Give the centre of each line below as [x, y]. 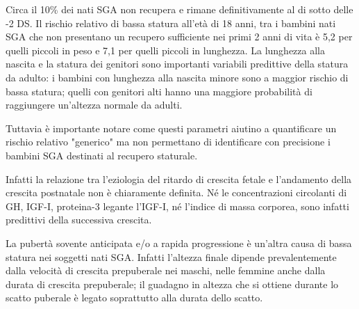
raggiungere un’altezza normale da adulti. [94, 105]
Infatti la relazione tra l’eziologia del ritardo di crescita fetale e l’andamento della [179, 179]
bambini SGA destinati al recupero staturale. [102, 155]
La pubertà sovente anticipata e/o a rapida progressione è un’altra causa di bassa [179, 243]
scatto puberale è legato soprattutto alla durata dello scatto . [134, 298]
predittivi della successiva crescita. [79, 220]
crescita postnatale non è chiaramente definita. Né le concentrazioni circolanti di [176, 192]
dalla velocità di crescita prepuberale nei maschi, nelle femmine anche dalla [166, 270]
